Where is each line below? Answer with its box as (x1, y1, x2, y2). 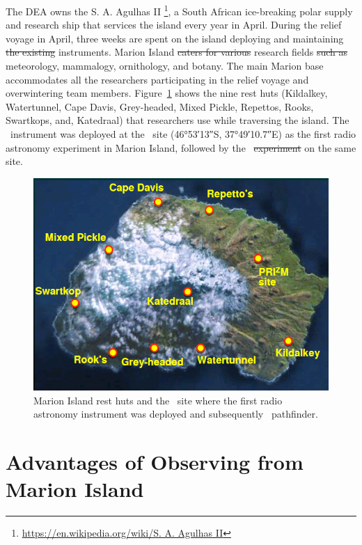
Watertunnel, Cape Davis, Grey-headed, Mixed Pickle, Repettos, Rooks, (6, 99, 314, 113)
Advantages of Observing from (6, 448, 304, 476)
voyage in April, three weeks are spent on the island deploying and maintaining (6, 31, 344, 45)
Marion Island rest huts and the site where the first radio (33, 393, 283, 407)
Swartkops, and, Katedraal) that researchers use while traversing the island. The (6, 113, 349, 127)
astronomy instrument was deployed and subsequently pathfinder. (33, 406, 318, 421)
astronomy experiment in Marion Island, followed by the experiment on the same (6, 140, 356, 155)
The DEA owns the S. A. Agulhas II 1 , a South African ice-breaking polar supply (6, 2, 353, 18)
